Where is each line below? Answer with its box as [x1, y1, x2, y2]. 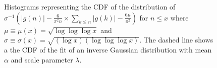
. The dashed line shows [139, 34, 213, 45]
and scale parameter [11, 54, 73, 64]
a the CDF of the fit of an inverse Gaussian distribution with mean [4, 44, 212, 54]
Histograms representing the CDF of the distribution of [4, 1, 176, 11]
